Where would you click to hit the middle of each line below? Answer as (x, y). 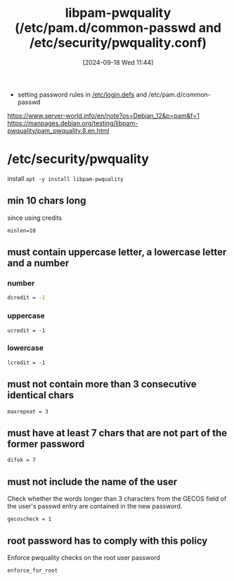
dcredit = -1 (26, 298)
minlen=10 (22, 230)
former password (46, 444)
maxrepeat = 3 (28, 411)
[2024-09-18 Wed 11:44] (118, 62)
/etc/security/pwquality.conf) (118, 43)
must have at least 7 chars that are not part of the (117, 433)
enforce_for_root (33, 571)
